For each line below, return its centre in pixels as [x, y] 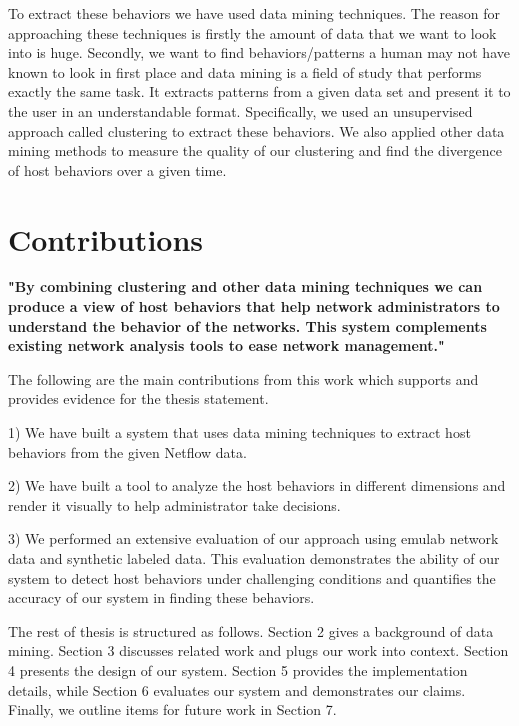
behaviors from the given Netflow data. [127, 451]
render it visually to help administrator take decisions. [174, 504]
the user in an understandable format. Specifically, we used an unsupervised [240, 110]
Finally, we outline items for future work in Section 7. [172, 709]
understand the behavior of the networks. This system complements [247, 325]
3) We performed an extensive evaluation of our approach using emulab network [253, 538]
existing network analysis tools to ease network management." [226, 345]
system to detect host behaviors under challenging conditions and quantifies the [252, 577]
